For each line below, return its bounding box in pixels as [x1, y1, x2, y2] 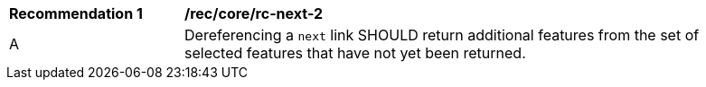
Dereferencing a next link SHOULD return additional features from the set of [184, 26, 700, 44]
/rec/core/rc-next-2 [184, 4, 324, 22]
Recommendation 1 [9, 4, 143, 22]
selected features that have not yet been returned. [184, 44, 526, 62]
